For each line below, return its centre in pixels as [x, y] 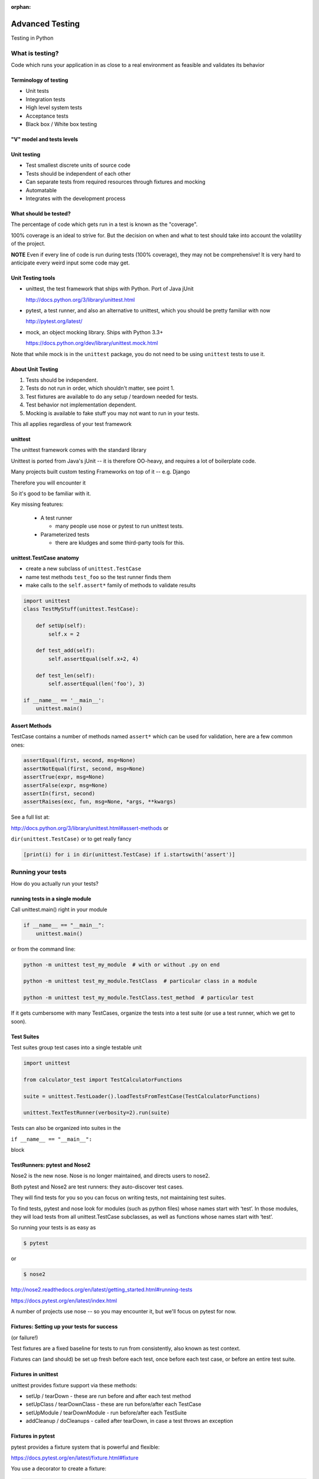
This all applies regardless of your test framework [71, 424]
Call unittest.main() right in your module [59, 910]
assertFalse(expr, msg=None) [66, 785]
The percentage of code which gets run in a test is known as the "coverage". [104, 224]
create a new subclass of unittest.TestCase [84, 569]
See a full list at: [30, 817]
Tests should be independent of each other [78, 173]
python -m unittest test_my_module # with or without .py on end [121, 965]
